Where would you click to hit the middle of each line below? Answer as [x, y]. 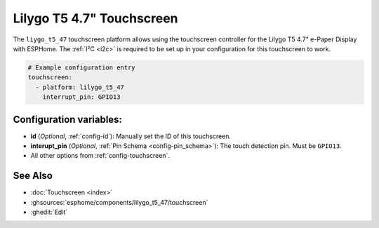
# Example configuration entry [82, 67]
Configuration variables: [68, 119]
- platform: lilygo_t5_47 [80, 87]
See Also [33, 176]
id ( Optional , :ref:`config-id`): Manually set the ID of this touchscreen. [131, 136]
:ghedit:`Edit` [49, 212]
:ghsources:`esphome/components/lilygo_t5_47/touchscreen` [119, 202]
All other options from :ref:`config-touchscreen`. [100, 156]
